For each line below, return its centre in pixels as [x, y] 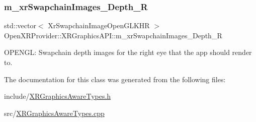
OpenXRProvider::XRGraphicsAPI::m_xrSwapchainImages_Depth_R [113, 35]
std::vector [20, 25]
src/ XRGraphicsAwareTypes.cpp [54, 113]
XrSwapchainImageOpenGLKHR [99, 25]
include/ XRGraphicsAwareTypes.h [58, 96]
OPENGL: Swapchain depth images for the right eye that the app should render [128, 52]
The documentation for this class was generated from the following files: [115, 79]
